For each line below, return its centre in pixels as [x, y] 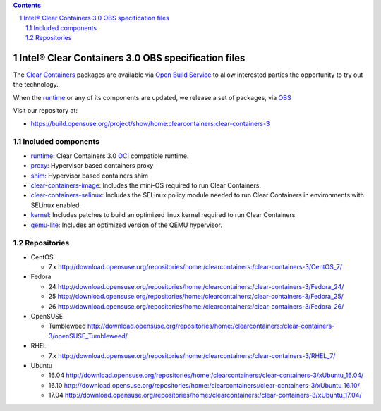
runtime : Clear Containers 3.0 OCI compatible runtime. [110, 156]
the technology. [36, 85]
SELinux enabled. [56, 205]
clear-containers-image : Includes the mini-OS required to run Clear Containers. [146, 185]
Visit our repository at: [45, 111]
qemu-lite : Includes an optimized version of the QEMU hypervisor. [126, 225]
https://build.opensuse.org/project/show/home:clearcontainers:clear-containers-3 [150, 123]
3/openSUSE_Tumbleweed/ [88, 336]
